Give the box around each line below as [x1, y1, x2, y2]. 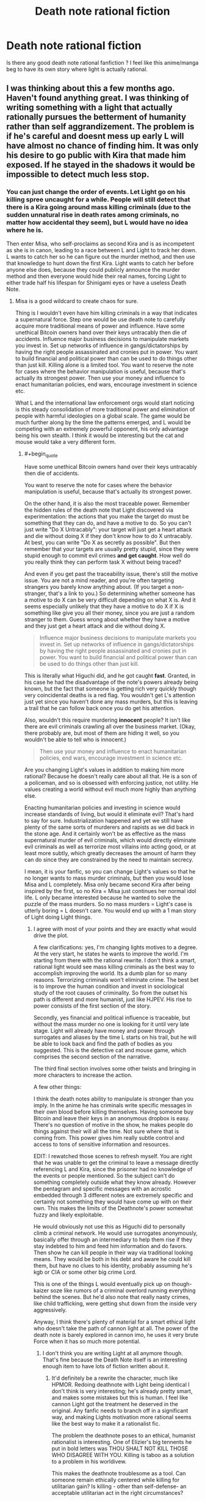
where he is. [6, 226, 44, 234]
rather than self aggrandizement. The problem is [6, 121, 195, 132]
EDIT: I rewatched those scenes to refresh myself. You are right [33, 1153, 193, 1160]
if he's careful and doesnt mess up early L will [6, 131, 184, 141]
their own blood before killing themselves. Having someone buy [33, 1108, 194, 1115]
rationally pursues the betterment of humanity [6, 112, 187, 122]
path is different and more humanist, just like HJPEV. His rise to [33, 996, 192, 1003]
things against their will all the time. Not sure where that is [33, 1128, 179, 1135]
